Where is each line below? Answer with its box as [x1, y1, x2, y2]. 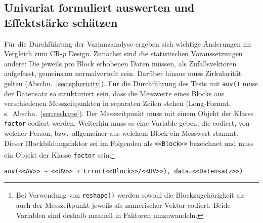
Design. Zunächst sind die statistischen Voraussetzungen [68, 48, 243, 59]
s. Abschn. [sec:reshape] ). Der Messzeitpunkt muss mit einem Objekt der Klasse [4, 107, 254, 118]
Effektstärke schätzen [4, 14, 118, 30]
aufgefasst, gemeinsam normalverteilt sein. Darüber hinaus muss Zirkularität [4, 68, 242, 79]
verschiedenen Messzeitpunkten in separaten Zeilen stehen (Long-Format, [4, 98, 231, 108]
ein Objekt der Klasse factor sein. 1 [4, 148, 115, 160]
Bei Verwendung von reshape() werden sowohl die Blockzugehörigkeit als [16, 190, 245, 200]
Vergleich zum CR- [4, 48, 63, 59]
